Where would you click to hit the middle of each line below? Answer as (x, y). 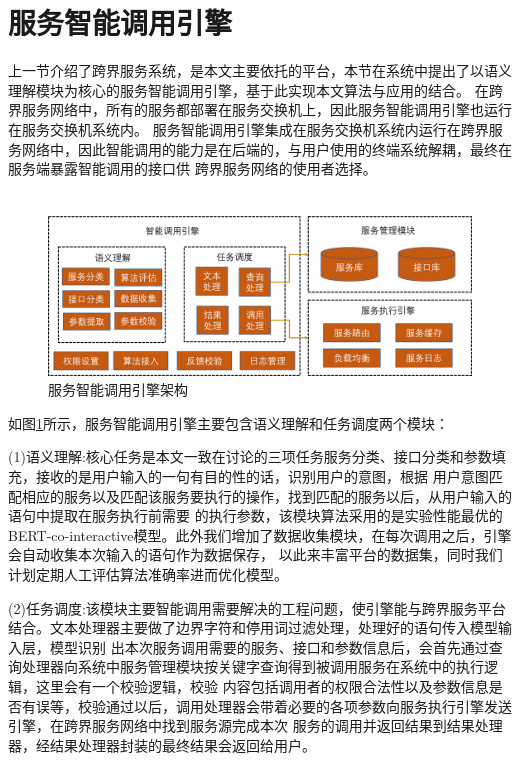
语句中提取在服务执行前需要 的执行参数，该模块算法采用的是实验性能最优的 (255, 515)
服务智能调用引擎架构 (118, 389)
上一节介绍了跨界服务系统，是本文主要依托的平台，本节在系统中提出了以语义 (260, 70)
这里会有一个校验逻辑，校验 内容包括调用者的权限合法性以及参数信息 (262, 686)
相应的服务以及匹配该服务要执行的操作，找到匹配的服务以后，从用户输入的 (266, 495)
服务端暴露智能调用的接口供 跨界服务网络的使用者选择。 (192, 168)
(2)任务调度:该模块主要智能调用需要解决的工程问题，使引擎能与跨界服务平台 (257, 607)
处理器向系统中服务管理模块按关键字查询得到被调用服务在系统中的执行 (252, 666)
